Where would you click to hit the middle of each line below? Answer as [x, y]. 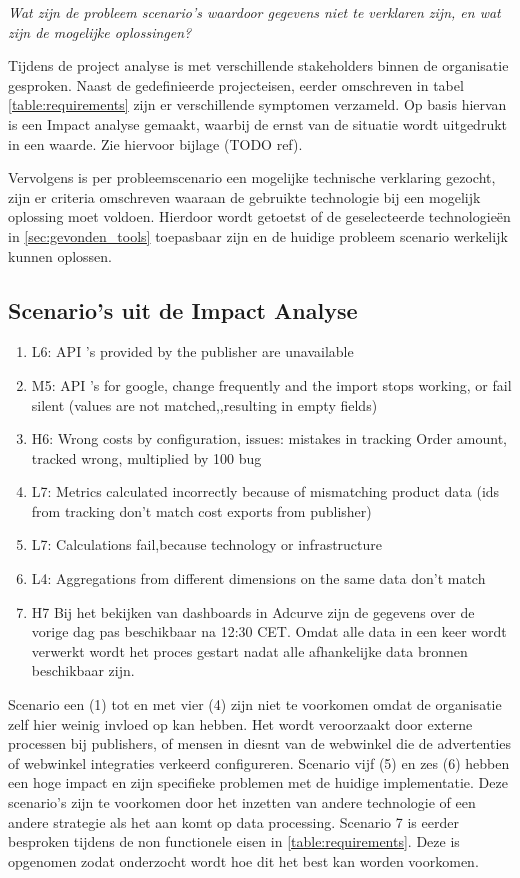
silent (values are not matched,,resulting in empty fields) [204, 404]
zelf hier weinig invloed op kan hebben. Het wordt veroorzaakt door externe [240, 723]
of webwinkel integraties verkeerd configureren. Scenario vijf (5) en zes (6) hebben [259, 762]
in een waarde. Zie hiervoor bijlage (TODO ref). [155, 143]
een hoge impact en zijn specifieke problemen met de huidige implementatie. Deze [258, 782]
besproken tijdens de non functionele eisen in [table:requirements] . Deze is [234, 841]
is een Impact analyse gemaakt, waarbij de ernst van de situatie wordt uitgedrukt [257, 123]
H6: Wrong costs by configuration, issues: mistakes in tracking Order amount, [269, 438]
